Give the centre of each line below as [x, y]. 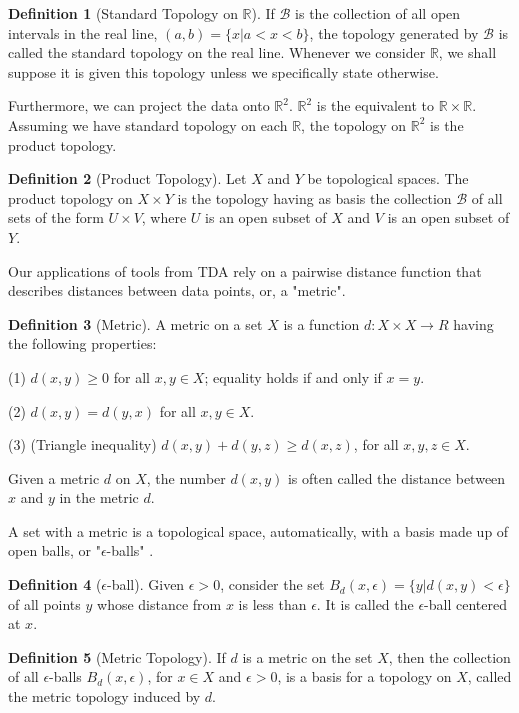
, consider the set [272, 584]
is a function [321, 323]
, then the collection [449, 656]
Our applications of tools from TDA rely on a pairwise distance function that [245, 270]
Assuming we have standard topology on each [148, 124]
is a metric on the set [307, 656]
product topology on [70, 197]
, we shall [467, 52]
